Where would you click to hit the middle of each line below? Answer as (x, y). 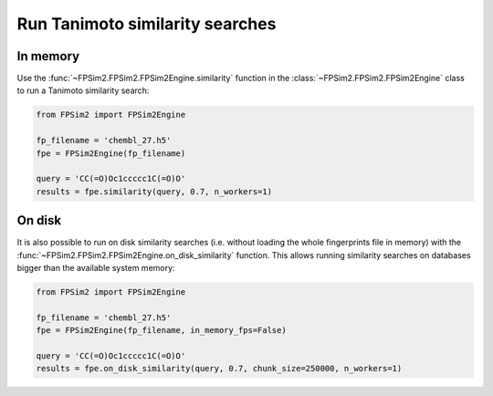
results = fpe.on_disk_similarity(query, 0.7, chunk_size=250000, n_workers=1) (219, 369)
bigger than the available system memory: (96, 268)
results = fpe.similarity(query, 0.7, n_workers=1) (154, 191)
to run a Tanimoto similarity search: (83, 90)
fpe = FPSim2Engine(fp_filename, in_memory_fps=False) (161, 330)
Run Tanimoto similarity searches (147, 24)
